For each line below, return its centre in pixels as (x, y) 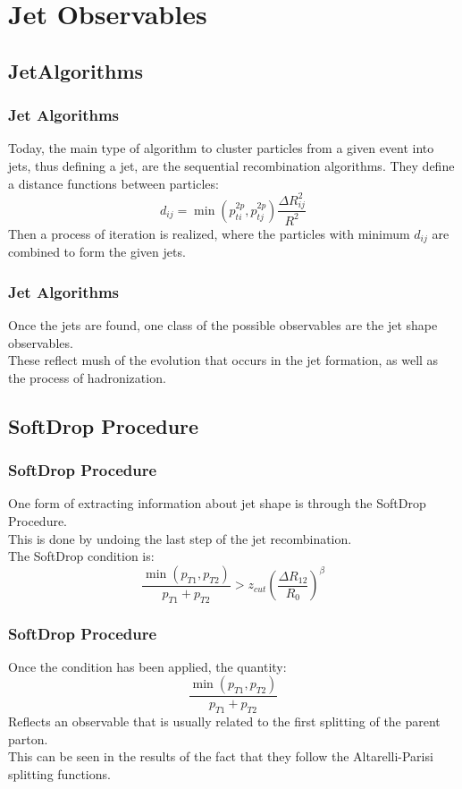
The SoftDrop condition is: (81, 556)
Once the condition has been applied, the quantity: (147, 666)
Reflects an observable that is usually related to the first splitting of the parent (224, 721)
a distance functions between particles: (113, 183)
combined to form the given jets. (97, 252)
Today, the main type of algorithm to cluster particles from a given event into (221, 148)
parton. (28, 738)
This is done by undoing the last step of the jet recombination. (180, 538)
